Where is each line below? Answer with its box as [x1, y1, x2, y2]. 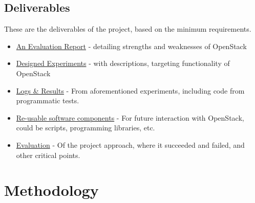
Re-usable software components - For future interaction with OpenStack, [16, 112, 244, 123]
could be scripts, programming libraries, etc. [16, 122, 155, 133]
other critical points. [16, 149, 80, 160]
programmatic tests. [16, 95, 79, 106]
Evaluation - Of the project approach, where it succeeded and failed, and [16, 139, 245, 150]
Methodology [4, 179, 99, 200]
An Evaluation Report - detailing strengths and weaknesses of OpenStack [16, 40, 247, 51]
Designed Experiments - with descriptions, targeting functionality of [16, 58, 230, 69]
